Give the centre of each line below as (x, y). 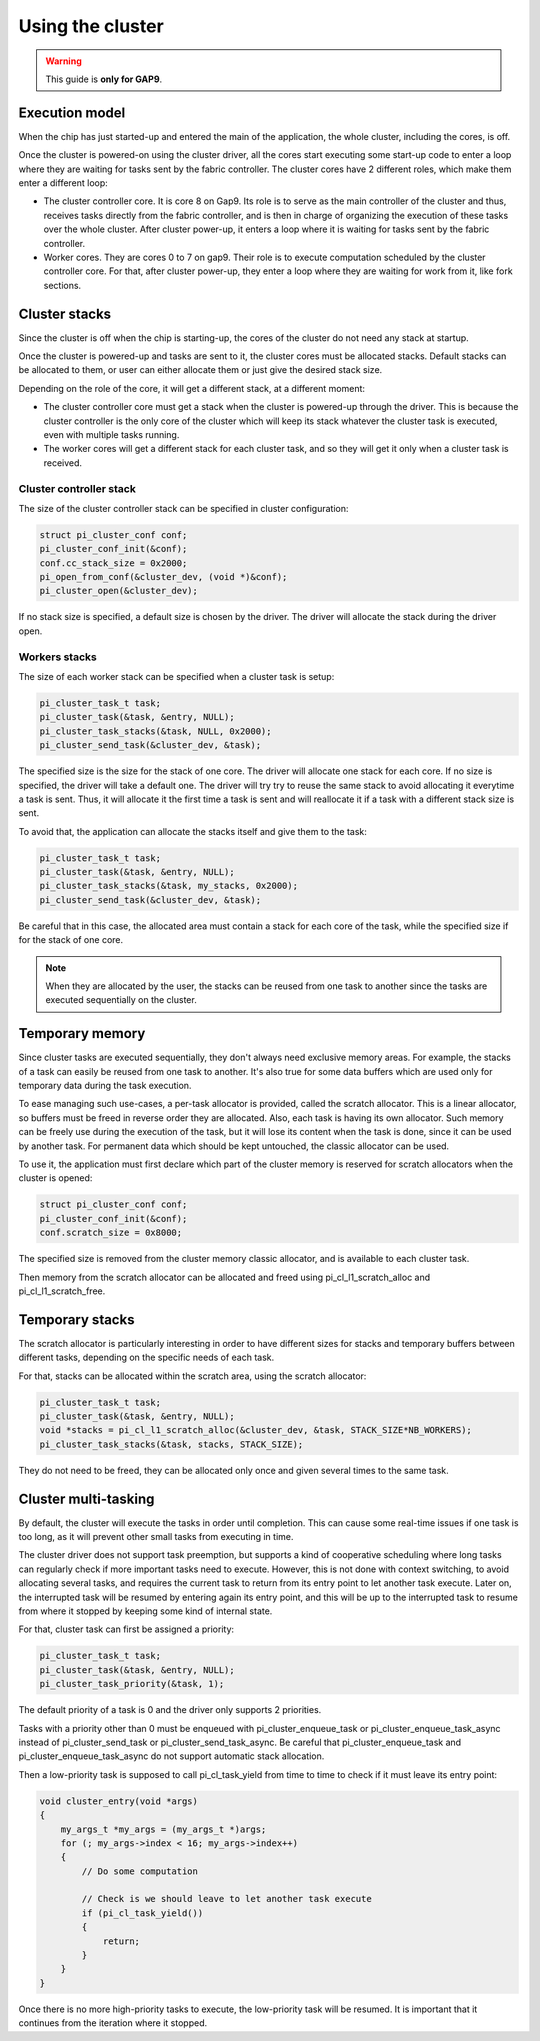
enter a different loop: (63, 183)
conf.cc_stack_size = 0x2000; (113, 563)
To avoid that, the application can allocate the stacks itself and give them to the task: (192, 831)
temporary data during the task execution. (105, 1086)
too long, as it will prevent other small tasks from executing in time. (156, 1537)
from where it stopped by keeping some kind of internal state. (145, 1611)
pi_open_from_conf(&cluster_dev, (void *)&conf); (163, 577)
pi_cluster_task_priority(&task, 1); (132, 1684)
